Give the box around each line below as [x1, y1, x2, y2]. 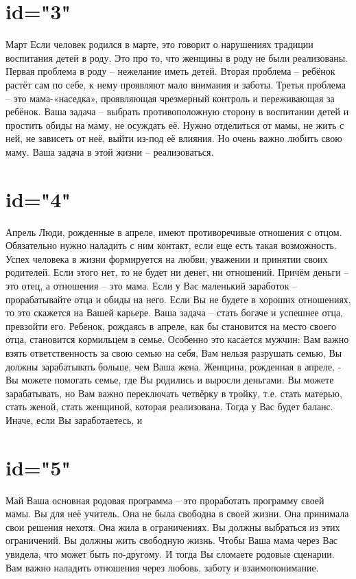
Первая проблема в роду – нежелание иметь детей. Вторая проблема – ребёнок [5, 64, 335, 78]
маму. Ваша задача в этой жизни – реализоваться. [5, 144, 214, 158]
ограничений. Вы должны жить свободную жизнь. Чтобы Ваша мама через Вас [5, 533, 338, 547]
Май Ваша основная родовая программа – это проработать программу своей [5, 493, 324, 507]
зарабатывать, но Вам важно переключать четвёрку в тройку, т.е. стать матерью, [5, 386, 342, 400]
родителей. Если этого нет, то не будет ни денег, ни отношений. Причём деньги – [5, 265, 349, 279]
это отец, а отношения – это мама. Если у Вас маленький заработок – [5, 278, 297, 292]
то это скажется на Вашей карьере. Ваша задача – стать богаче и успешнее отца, [5, 305, 343, 320]
